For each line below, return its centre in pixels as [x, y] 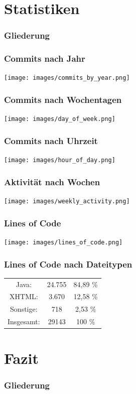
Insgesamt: [24, 321]
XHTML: [24, 296]
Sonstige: [24, 309]
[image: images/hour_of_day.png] [60, 160]
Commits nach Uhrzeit [51, 140]
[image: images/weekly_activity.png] [67, 202]
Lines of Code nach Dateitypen [68, 264]
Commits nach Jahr [45, 58]
